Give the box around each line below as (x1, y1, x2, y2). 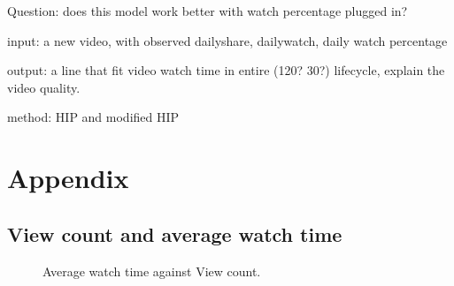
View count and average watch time (7, 220, 342, 247)
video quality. (7, 78, 81, 96)
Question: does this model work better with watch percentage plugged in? (7, 2, 408, 19)
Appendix (7, 160, 129, 196)
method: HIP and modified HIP (7, 108, 180, 126)
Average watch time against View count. (42, 261, 261, 280)
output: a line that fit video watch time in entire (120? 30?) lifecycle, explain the (7, 61, 445, 79)
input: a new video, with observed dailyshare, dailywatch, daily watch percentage (7, 31, 448, 49)
